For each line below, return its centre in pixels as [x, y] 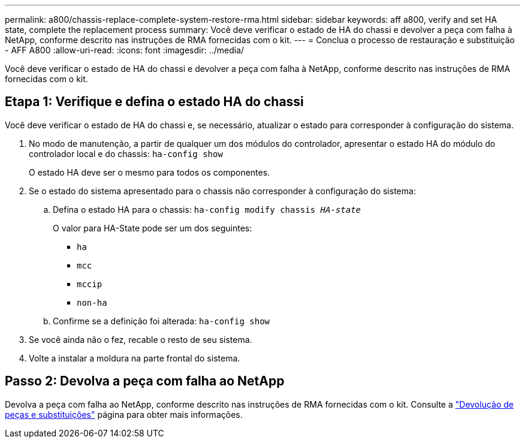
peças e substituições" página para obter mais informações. [124, 414]
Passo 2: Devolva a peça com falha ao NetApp [145, 381]
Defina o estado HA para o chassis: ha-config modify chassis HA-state [207, 209]
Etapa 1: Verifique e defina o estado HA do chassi [154, 102]
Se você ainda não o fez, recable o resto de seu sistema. [141, 339]
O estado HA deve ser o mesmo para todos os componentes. [150, 172]
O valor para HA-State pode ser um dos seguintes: [153, 228]
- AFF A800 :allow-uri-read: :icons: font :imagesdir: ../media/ [125, 50]
